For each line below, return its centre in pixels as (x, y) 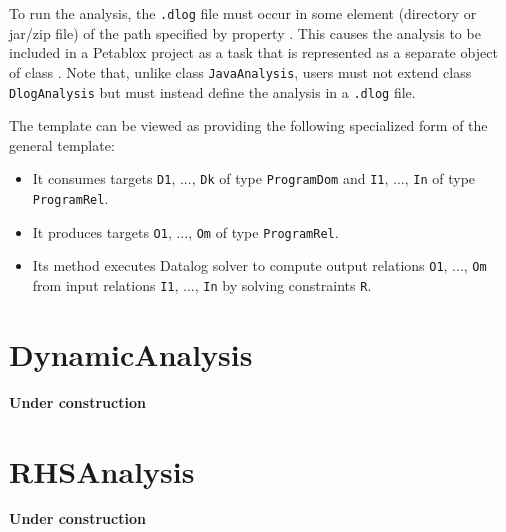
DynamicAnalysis (131, 353)
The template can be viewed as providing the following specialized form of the (248, 125)
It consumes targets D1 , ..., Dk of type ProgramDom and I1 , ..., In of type (254, 178)
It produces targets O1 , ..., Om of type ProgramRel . (185, 231)
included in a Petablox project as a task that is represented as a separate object (253, 52)
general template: (62, 144)
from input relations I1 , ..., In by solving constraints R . (202, 284)
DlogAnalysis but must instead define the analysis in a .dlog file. (212, 91)
